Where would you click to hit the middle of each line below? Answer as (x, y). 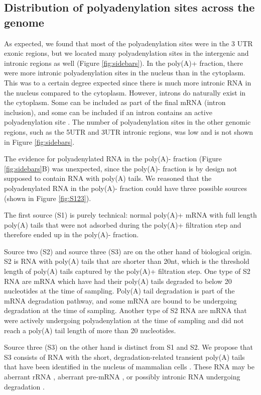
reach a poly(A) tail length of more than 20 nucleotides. (90, 330)
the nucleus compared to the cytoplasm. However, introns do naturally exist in (125, 92)
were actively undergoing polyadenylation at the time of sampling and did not (124, 320)
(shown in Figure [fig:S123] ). (48, 198)
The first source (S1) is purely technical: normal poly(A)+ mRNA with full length (130, 215)
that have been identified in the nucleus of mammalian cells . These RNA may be (129, 367)
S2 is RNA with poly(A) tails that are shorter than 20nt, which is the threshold (127, 261)
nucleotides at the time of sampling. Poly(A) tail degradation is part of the (119, 291)
